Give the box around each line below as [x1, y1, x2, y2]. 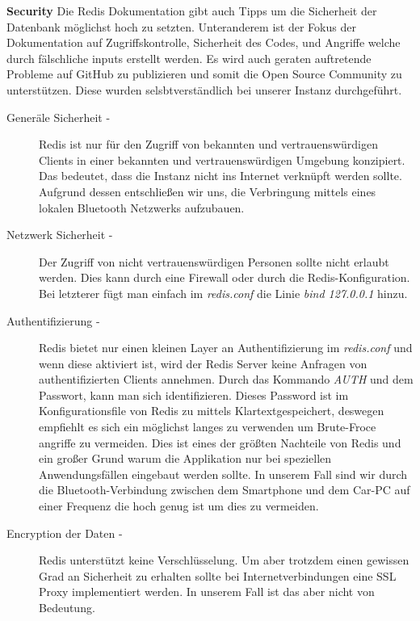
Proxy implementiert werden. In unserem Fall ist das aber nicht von [39, 583, 375, 600]
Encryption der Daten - [6, 524, 123, 541]
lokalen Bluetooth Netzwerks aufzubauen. [39, 199, 245, 216]
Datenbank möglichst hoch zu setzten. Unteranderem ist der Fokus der [6, 18, 356, 35]
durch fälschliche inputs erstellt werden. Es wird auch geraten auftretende [6, 49, 372, 66]
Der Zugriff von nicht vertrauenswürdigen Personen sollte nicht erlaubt [39, 253, 389, 270]
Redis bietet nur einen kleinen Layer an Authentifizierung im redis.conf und [39, 339, 413, 356]
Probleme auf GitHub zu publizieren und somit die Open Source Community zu [6, 65, 402, 82]
